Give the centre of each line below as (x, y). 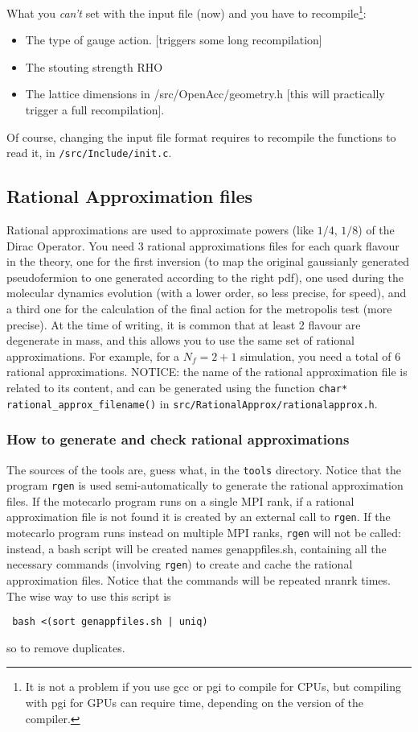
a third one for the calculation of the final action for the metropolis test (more (199, 309)
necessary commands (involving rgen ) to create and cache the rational (180, 564)
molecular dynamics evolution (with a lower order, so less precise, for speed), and (207, 293)
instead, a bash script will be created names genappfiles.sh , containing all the (197, 548)
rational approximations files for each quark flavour (273, 245)
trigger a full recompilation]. (95, 110)
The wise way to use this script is (89, 596)
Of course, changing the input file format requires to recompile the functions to (201, 136)
